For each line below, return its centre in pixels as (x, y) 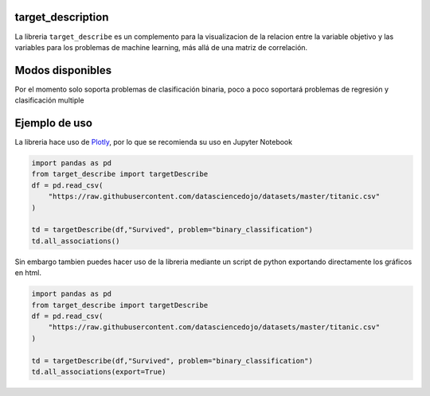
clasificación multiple (49, 100)
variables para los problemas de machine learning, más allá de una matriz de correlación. (161, 47)
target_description (62, 17)
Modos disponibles (63, 70)
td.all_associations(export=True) (99, 371)
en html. (28, 273)
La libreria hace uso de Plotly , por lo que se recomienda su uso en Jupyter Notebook (154, 142)
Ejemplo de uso (54, 123)
